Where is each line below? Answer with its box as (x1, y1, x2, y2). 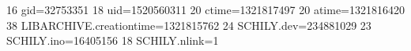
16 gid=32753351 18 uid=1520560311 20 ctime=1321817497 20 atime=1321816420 (6, 2, 405, 17)
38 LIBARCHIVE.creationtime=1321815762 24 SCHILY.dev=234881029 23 (6, 16, 371, 33)
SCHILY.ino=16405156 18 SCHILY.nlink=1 (6, 32, 219, 49)
